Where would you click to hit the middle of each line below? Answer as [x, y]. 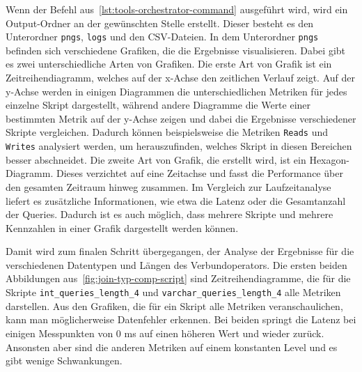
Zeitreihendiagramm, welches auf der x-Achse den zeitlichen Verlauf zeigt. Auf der [180, 78]
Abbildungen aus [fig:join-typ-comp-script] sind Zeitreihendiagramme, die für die [178, 278]
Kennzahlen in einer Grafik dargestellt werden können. [122, 227]
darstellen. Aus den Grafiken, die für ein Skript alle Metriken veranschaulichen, [174, 305]
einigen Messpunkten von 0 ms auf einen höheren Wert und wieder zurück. [165, 333]
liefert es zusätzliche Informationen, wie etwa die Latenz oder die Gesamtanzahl [176, 200]
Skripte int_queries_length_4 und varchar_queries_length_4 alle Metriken [173, 292]
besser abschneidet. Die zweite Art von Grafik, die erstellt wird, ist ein [156, 159]
